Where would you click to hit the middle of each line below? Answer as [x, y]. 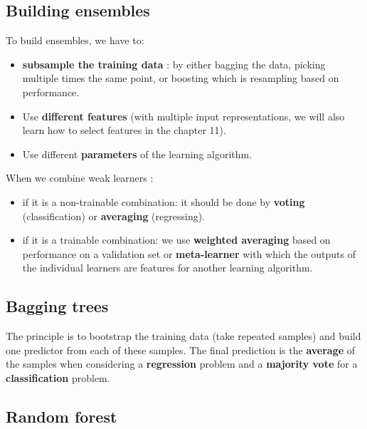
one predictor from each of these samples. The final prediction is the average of [181, 350]
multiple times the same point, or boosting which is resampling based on [181, 78]
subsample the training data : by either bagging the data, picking [174, 64]
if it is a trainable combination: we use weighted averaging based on [176, 240]
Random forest [62, 416]
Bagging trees [57, 306]
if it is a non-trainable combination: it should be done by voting [164, 201]
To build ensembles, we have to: [75, 40]
